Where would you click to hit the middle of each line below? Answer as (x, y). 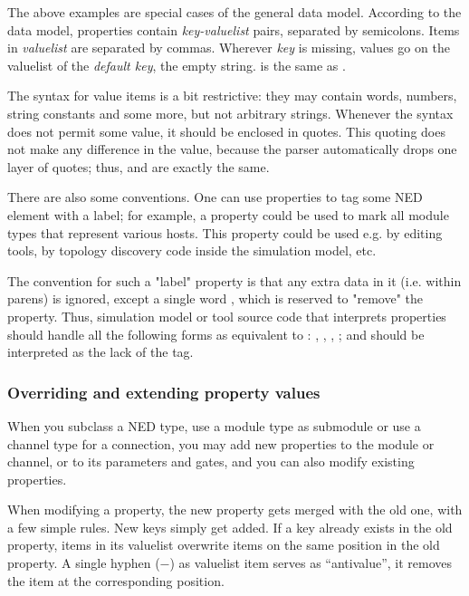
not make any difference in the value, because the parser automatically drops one (232, 149)
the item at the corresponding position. (116, 580)
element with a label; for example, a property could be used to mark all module (228, 214)
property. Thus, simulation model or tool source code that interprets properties (227, 316)
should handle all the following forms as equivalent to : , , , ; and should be (216, 334)
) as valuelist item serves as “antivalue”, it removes (311, 563)
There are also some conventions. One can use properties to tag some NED (215, 197)
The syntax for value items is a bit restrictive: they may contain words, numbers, (232, 96)
